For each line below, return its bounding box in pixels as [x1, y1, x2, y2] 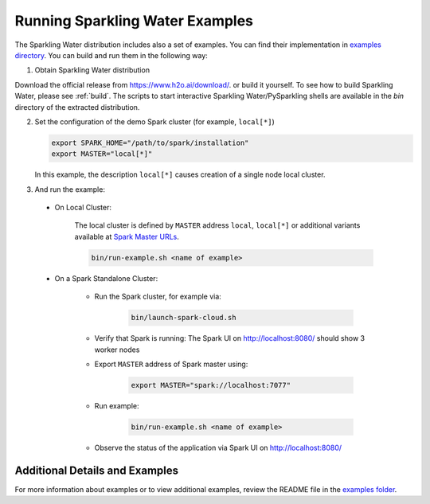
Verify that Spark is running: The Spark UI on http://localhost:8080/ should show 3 [94, 334, 365, 343]
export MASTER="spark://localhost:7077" [131, 381, 291, 389]
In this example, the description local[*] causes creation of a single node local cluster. [34, 170, 326, 179]
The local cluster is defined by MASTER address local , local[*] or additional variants [74, 221, 361, 230]
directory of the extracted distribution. [14, 102, 140, 111]
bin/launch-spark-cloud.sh [131, 313, 236, 322]
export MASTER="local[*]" [51, 150, 153, 158]
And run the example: [34, 184, 105, 194]
